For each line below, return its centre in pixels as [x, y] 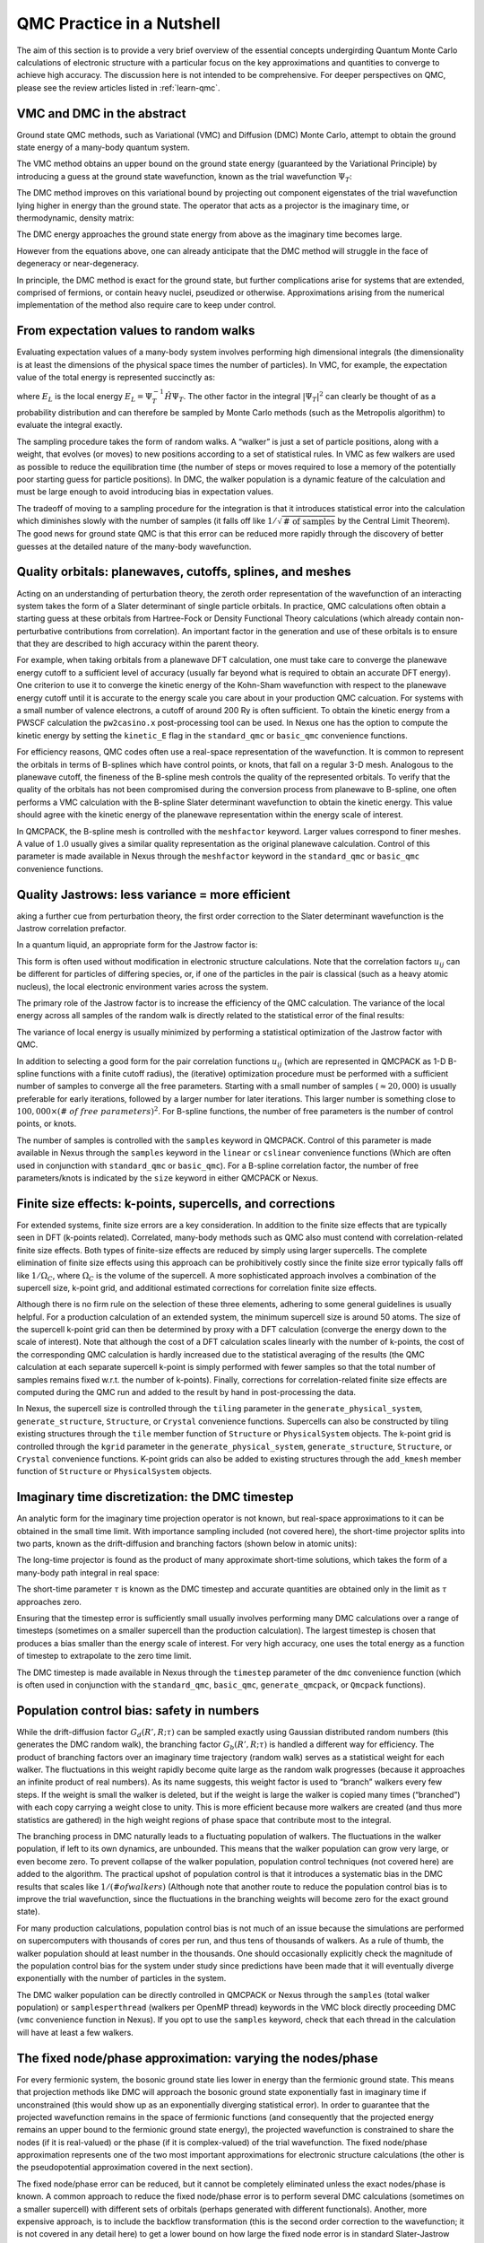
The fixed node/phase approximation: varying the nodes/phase [197, 2058]
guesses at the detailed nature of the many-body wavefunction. [134, 546]
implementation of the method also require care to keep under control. [147, 305]
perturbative [39, 631]
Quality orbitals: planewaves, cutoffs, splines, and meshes [184, 572]
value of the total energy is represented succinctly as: [116, 377]
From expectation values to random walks [136, 331]
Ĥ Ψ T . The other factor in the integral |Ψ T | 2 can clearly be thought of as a [300, 397]
